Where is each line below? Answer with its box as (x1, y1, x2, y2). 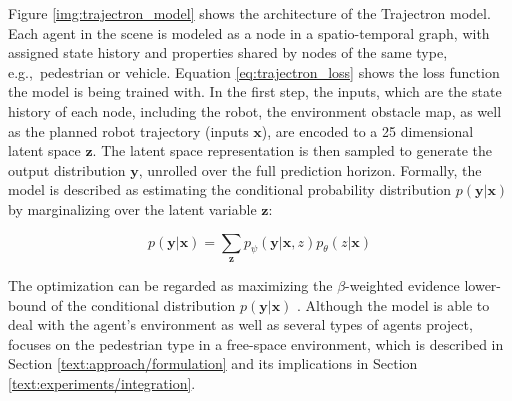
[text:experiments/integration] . (8, 372, 196, 393)
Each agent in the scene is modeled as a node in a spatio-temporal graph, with (8, 22, 490, 43)
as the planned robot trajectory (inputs (8, 120, 249, 141)
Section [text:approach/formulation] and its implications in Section (8, 353, 418, 374)
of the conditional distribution (51, 294, 236, 315)
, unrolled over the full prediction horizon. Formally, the (138, 159, 482, 180)
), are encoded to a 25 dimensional (261, 120, 474, 141)
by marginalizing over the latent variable (8, 198, 257, 219)
